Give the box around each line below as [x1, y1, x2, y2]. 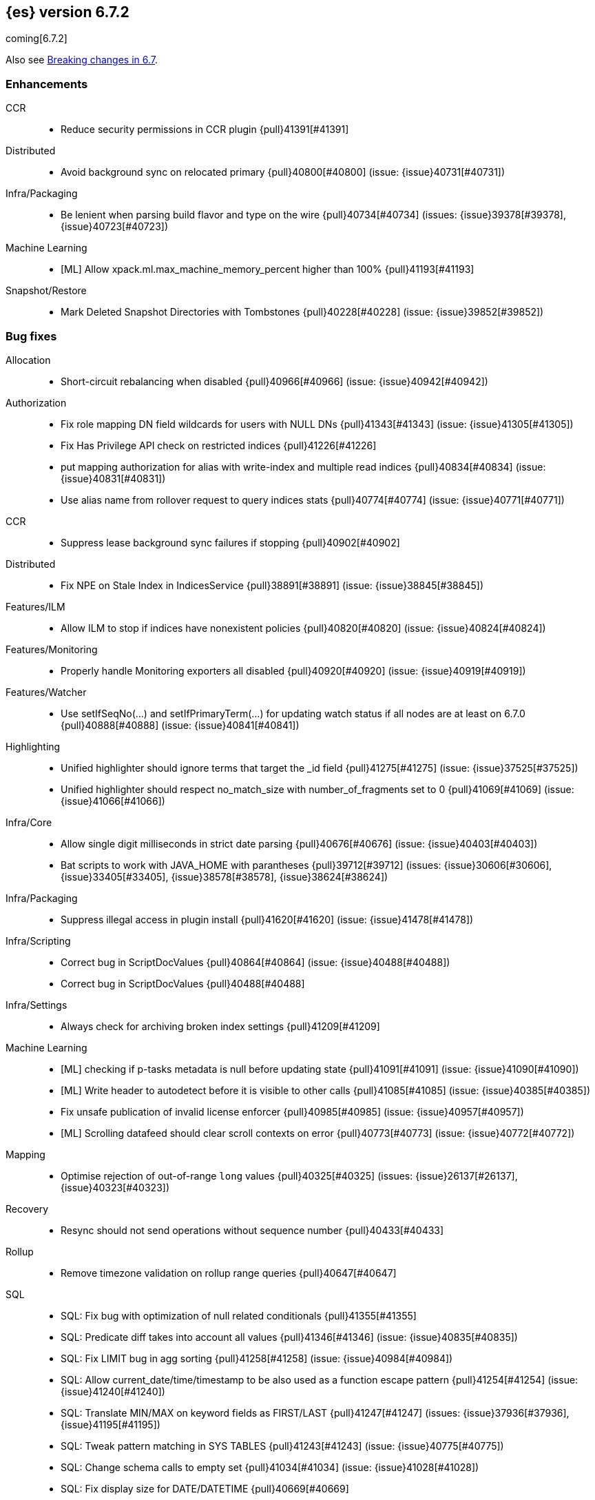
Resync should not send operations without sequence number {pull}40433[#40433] [61, 1224, 444, 1236]
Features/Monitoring [6, 643, 98, 655]
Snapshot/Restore [6, 285, 87, 297]
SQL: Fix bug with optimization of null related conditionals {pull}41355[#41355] [61, 1309, 417, 1322]
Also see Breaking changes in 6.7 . [6, 54, 158, 66]
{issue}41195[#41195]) [61, 1418, 160, 1430]
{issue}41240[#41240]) [61, 1385, 165, 1397]
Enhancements [6, 76, 88, 91]
